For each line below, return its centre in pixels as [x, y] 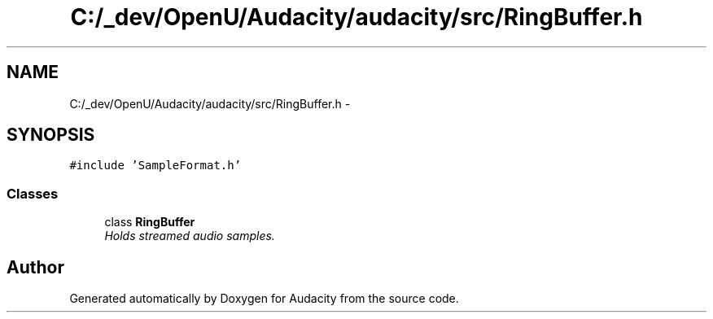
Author [35, 267]
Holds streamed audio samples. [190, 236]
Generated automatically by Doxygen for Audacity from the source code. [264, 299]
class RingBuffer [150, 222]
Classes [33, 193]
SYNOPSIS [51, 135]
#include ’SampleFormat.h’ [155, 166]
